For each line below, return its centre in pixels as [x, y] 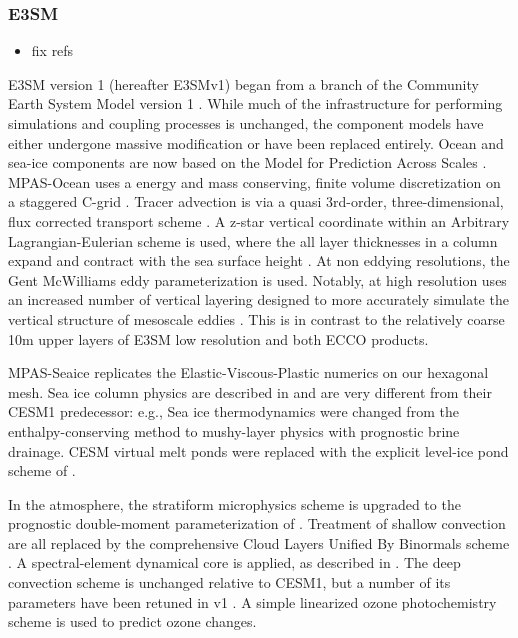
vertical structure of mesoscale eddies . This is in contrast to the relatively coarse [256, 318]
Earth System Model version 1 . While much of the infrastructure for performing [255, 103]
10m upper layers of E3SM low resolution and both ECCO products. [218, 338]
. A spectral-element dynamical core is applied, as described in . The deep [234, 562]
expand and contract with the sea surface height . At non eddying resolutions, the [259, 260]
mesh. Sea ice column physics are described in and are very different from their [250, 391]
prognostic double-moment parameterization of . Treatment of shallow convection [257, 523]
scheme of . [42, 470]
